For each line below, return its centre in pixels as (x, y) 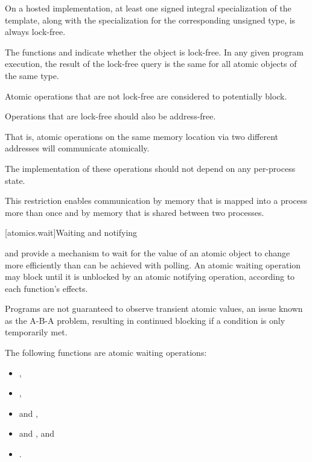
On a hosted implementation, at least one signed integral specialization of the (148, 8)
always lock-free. (35, 32)
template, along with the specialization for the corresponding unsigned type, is (150, 20)
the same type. (32, 75)
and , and (37, 433)
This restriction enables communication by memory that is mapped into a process (156, 201)
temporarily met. (36, 332)
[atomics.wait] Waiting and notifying (71, 233)
